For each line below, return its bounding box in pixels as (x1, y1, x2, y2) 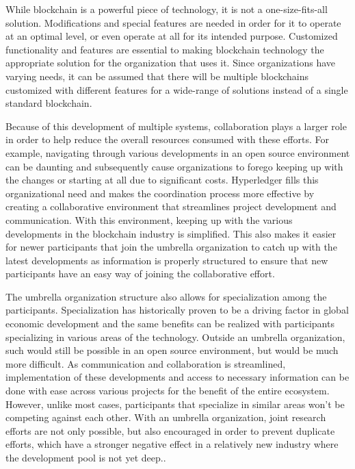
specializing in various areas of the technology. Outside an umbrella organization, (5, 329, 345, 344)
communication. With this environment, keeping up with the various (5, 212, 293, 227)
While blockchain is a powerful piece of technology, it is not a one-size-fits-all (5, 2, 328, 16)
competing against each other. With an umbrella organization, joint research (5, 410, 326, 424)
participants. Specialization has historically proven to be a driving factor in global (5, 303, 349, 317)
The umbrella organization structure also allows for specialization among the (5, 289, 327, 303)
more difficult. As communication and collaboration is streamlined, (5, 356, 286, 370)
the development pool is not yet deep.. (5, 451, 166, 464)
